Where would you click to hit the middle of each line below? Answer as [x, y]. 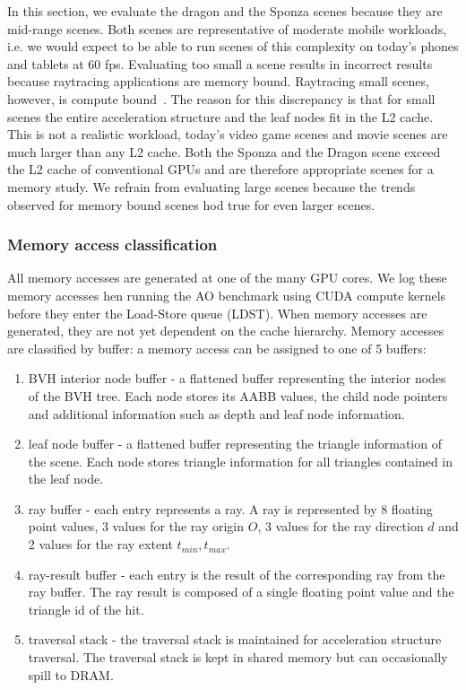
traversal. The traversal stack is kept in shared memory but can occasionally [238, 657]
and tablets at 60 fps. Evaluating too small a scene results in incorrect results [220, 63]
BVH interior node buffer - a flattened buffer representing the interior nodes [237, 378]
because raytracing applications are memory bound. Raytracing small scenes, [218, 81]
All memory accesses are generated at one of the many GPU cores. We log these [227, 278]
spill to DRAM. [71, 674]
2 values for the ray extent [100, 544]
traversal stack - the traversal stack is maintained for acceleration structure [235, 639]
